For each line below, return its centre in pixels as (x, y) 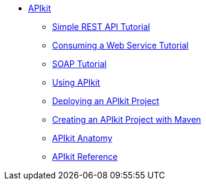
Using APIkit (76, 82)
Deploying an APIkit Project (106, 101)
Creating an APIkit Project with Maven (127, 119)
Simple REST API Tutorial (101, 27)
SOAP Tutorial (79, 64)
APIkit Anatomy (82, 138)
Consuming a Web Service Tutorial (120, 45)
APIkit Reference (85, 157)
